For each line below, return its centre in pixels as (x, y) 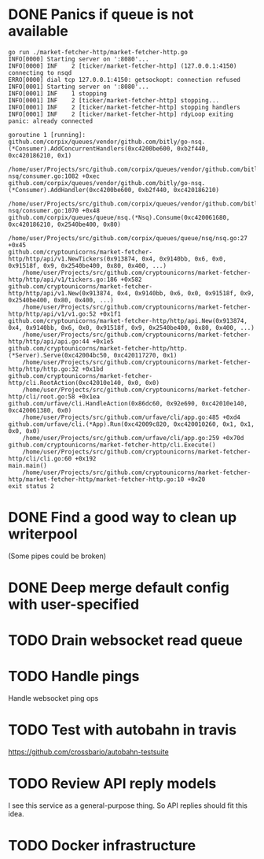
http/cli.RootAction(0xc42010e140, (66, 383)
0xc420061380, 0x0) (40, 410)
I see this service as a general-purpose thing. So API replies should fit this (128, 805)
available (38, 31)
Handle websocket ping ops (53, 698)
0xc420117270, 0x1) (145, 355)
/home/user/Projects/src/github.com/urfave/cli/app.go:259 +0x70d (133, 438)
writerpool (43, 534)
